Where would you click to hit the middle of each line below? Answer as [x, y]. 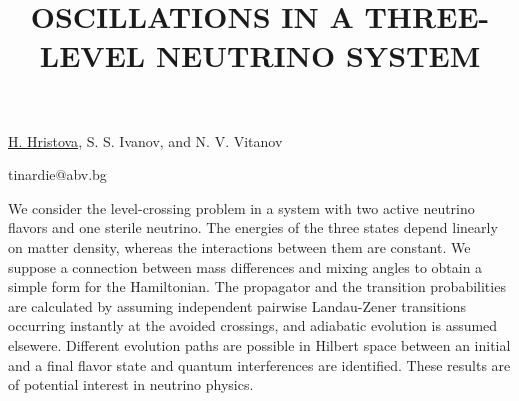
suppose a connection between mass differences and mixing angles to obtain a [245, 266]
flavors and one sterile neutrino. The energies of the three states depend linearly [253, 227]
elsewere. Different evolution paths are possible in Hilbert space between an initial [259, 344]
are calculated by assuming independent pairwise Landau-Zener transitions [237, 305]
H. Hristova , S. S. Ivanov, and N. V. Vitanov [145, 140]
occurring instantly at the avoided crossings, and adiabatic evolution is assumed [253, 325]
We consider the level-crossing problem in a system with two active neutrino [241, 207]
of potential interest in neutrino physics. [131, 384]
